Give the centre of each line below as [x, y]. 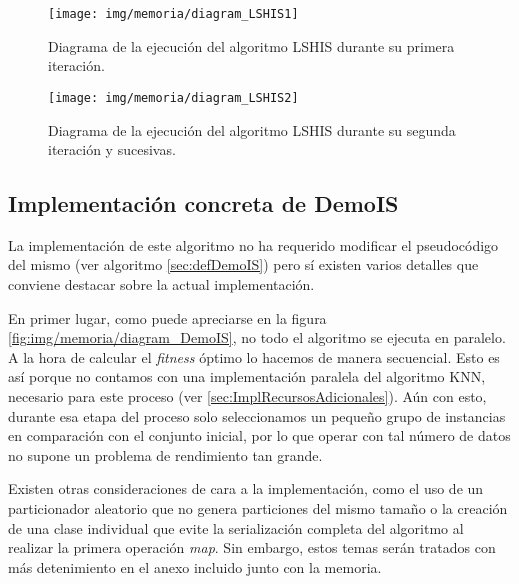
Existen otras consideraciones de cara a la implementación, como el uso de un [246, 488]
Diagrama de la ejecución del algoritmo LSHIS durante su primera [251, 45]
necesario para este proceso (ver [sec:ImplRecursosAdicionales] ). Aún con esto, [247, 396]
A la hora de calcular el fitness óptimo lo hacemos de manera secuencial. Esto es [254, 356]
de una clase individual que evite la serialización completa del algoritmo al [236, 527]
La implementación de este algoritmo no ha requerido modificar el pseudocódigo [253, 244]
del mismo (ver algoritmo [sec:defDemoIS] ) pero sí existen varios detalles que [243, 264]
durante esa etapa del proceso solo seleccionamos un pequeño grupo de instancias [257, 415]
